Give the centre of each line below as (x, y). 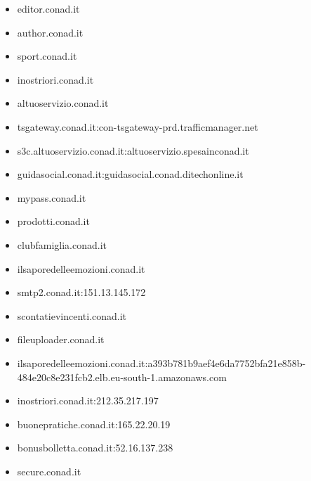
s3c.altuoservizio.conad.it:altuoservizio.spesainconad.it (133, 150)
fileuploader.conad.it (61, 339)
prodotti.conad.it (53, 221)
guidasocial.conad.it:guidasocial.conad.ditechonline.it (130, 174)
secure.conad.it (49, 471)
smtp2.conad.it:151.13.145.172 (81, 292)
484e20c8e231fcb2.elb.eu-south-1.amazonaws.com (122, 377)
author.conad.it (50, 32)
